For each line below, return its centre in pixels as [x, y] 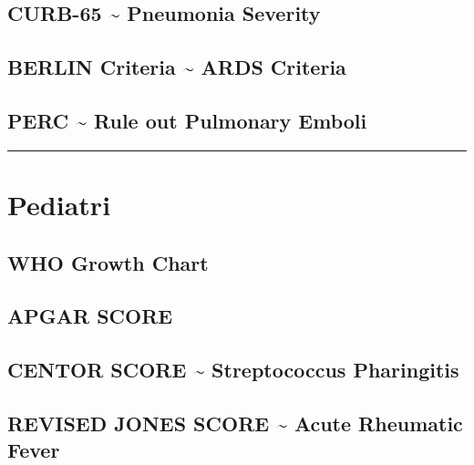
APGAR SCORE [90, 316]
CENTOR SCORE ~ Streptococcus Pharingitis [233, 370]
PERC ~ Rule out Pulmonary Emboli [187, 120]
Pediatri [59, 204]
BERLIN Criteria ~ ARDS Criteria [177, 67]
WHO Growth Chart [108, 262]
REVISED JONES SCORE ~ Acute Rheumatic [235, 423]
